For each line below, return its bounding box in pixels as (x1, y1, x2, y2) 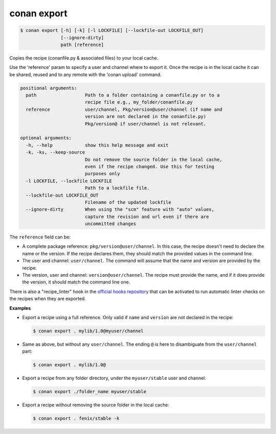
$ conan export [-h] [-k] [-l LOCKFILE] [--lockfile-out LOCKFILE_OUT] (20, 28, 204, 33)
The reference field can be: (9, 234, 71, 240)
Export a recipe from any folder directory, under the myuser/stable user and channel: (22, 375, 206, 381)
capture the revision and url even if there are (84, 213, 209, 220)
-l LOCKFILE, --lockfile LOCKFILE (26, 178, 112, 184)
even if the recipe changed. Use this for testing (84, 163, 215, 170)
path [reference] (60, 41, 104, 47)
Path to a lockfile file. (84, 185, 150, 191)
